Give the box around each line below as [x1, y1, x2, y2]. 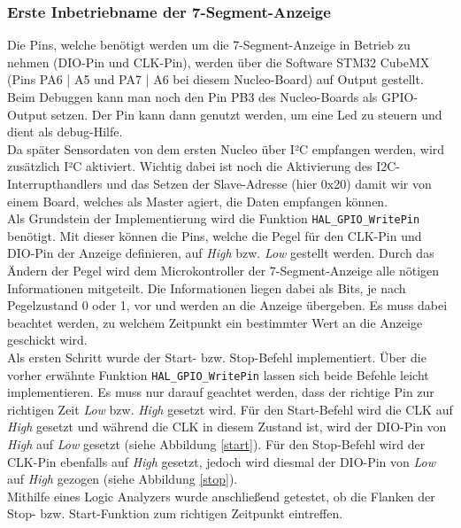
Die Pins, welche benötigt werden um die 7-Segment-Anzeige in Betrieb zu [7, 35, 411, 54]
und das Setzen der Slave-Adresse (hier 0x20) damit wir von [106, 174, 432, 192]
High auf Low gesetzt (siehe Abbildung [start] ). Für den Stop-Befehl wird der [7, 435, 426, 453]
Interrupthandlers [7, 174, 103, 192]
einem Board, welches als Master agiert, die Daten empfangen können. [7, 191, 388, 210]
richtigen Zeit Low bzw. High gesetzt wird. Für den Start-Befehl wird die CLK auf [7, 400, 453, 418]
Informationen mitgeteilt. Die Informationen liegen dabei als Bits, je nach [7, 278, 406, 297]
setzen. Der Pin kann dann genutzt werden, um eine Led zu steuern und [50, 105, 442, 123]
